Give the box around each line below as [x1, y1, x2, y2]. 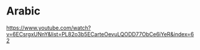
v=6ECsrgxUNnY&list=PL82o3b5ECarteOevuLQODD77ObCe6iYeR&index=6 [6, 30, 195, 37]
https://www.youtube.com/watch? [6, 24, 91, 31]
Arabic [6, 4, 40, 18]
